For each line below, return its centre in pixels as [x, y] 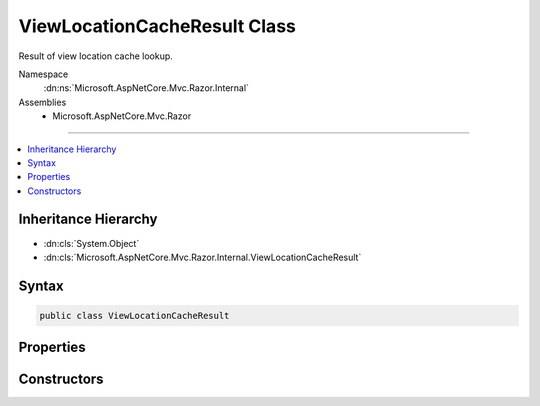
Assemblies [42, 102]
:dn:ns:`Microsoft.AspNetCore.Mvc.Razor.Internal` [146, 88]
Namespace [43, 74]
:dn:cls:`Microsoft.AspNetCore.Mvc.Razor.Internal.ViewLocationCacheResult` [202, 257]
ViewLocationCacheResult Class [157, 26]
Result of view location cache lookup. [96, 56]
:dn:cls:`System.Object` [91, 243]
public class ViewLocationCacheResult [134, 315]
